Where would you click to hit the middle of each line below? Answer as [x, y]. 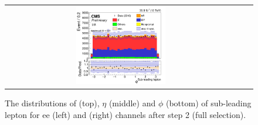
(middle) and [132, 103]
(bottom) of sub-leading [208, 103]
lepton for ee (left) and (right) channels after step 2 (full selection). [125, 114]
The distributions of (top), [52, 103]
